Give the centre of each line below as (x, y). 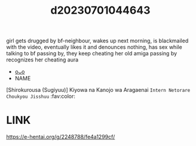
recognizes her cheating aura (42, 60)
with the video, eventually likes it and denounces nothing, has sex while (94, 47)
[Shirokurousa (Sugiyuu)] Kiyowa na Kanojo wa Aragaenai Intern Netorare (98, 90)
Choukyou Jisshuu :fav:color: (41, 97)
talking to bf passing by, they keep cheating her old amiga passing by (92, 54)
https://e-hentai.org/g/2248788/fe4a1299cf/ (61, 137)
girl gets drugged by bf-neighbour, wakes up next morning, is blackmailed (97, 41)
